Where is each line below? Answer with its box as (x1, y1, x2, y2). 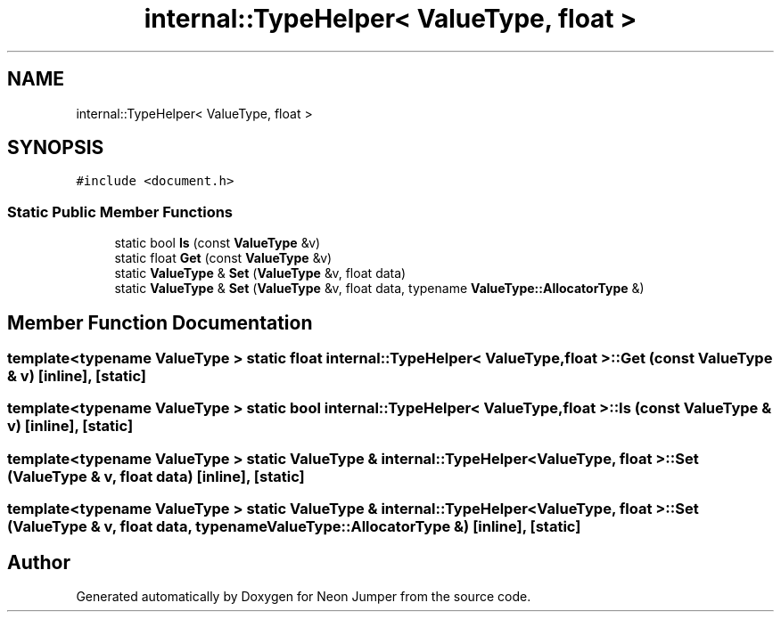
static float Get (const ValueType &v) (114, 250, 333, 266)
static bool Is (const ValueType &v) (114, 235, 321, 251)
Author (7, 550, 70, 574)
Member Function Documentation (7, 311, 313, 334)
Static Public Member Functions (7, 202, 234, 221)
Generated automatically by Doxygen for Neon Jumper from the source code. (76, 589, 531, 604)
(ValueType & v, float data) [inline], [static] (7, 467, 305, 485)
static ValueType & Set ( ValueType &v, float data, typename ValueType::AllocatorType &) (114, 281, 645, 297)
